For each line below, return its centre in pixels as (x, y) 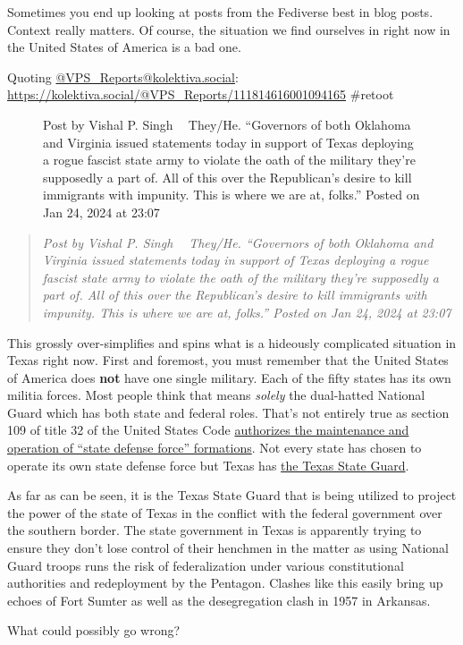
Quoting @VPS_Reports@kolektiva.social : (123, 76)
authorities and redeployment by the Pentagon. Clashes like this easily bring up (225, 583)
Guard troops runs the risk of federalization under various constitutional (206, 565)
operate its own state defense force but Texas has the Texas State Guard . (208, 465)
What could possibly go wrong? (94, 630)
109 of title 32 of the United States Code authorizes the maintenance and (208, 430)
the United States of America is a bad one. (124, 47)
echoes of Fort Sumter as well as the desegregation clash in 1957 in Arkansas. (219, 600)
